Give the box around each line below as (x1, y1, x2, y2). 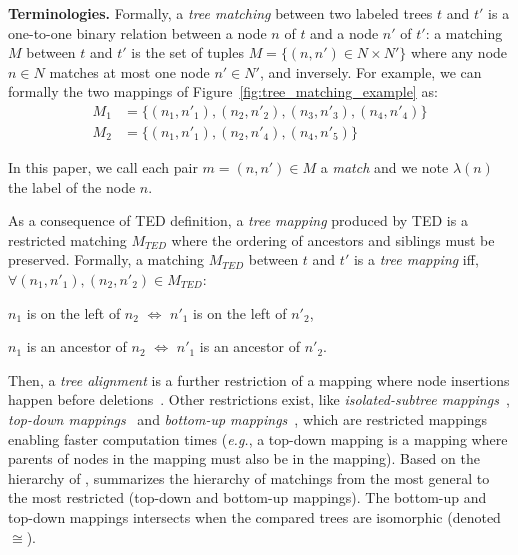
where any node (410, 42, 508, 63)
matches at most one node (49, 61, 210, 82)
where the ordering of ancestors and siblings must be (171, 229, 495, 250)
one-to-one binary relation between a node (8, 22, 267, 43)
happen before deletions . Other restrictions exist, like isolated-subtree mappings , (8, 389, 510, 410)
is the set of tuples (131, 42, 244, 63)
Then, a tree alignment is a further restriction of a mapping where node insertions (8, 369, 510, 390)
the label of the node (8, 176, 136, 197)
